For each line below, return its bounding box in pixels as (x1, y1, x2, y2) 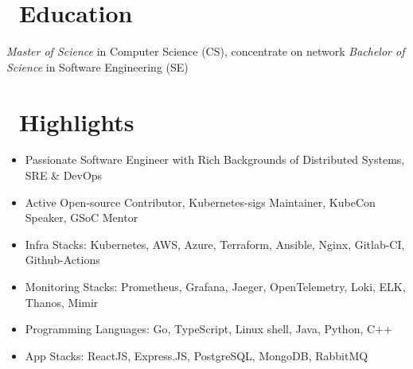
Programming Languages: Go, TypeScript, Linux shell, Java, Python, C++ (25, 320, 392, 337)
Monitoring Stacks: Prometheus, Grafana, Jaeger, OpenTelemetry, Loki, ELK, (25, 278, 406, 294)
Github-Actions (25, 251, 100, 268)
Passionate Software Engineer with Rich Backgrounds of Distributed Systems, (25, 151, 405, 168)
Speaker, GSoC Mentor (25, 209, 138, 226)
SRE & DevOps (25, 167, 103, 184)
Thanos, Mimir (25, 293, 99, 310)
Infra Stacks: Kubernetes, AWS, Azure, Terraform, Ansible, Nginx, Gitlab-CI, (25, 235, 405, 252)
